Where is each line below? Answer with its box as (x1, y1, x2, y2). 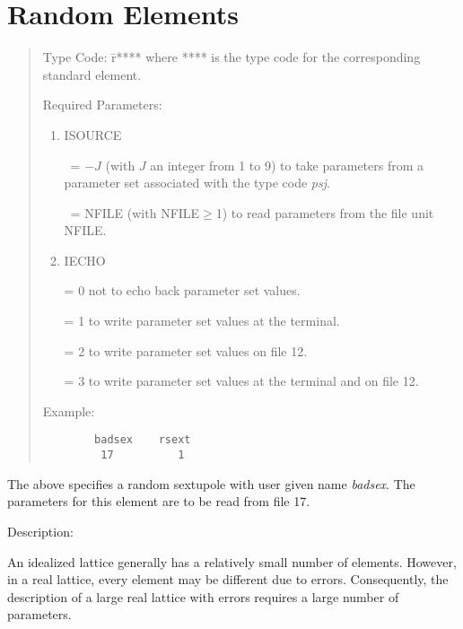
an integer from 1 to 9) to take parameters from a (150, 155, 424, 174)
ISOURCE (64, 125, 122, 144)
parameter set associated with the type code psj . (64, 173, 330, 192)
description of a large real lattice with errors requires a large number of (7, 587, 399, 606)
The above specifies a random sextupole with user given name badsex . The (7, 474, 415, 493)
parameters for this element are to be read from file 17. (7, 492, 310, 511)
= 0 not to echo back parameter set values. (64, 281, 301, 300)
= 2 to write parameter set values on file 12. (64, 341, 308, 360)
